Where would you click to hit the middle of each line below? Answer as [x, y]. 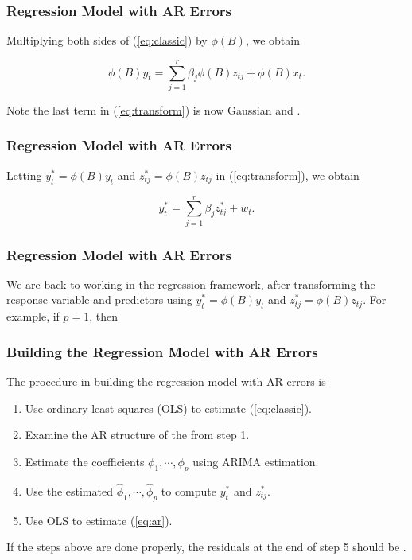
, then [104, 316]
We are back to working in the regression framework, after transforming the [191, 284]
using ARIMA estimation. [256, 461]
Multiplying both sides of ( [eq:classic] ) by [107, 40]
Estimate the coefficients [85, 461]
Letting [24, 175]
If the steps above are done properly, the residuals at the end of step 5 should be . [206, 547]
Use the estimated [69, 490]
